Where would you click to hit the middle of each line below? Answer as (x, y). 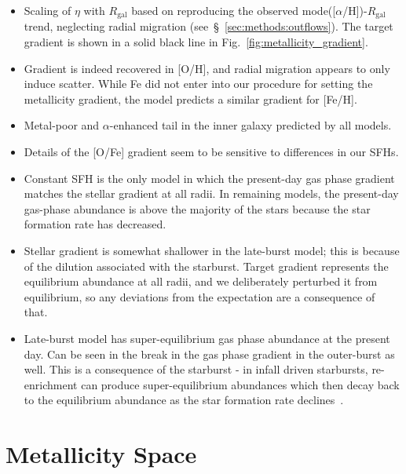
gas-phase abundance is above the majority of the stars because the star (197, 208)
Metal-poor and (62, 125)
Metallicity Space (101, 454)
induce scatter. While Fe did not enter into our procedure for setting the (198, 84)
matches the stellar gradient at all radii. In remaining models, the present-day (211, 193)
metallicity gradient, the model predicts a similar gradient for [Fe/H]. (190, 98)
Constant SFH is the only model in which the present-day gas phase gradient (209, 178)
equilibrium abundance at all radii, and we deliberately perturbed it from (201, 281)
